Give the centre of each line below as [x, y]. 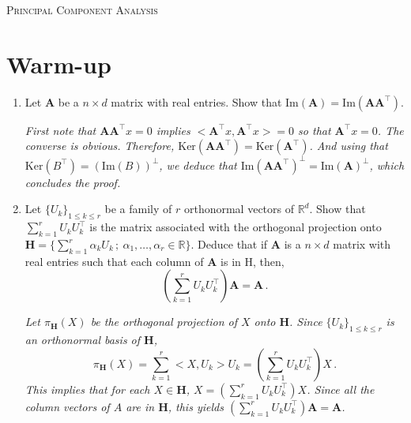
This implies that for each [87, 389]
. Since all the [341, 389]
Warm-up [59, 64]
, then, [268, 261]
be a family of [138, 209]
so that [315, 130]
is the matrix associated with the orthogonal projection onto [236, 227]
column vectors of [67, 406]
